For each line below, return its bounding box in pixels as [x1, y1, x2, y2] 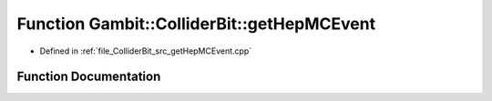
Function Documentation [16, 69, 161, 85]
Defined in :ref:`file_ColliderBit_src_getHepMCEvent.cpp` [39, 45, 252, 56]
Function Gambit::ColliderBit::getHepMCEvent [16, 14, 376, 34]
